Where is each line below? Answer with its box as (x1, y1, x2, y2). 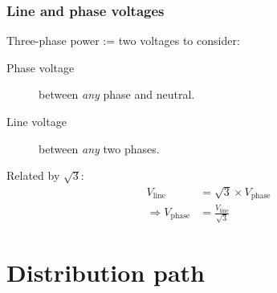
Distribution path (6, 255, 205, 288)
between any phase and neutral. (39, 86, 195, 103)
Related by (6, 167, 60, 184)
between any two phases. (39, 140, 160, 157)
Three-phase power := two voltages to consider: (6, 32, 240, 49)
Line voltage (6, 113, 67, 129)
